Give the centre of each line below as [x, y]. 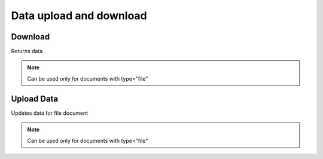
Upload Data [35, 99]
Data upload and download [79, 16]
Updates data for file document [50, 113]
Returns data [27, 51]
